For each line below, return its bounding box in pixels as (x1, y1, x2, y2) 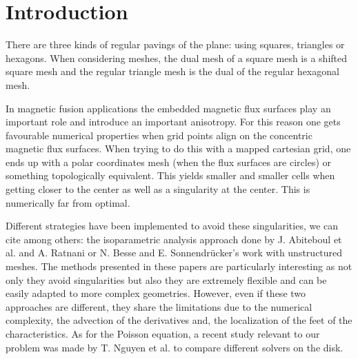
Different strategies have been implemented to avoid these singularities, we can (6, 218, 339, 233)
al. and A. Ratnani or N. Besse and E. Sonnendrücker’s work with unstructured (6, 245, 343, 260)
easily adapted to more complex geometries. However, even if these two (6, 286, 306, 300)
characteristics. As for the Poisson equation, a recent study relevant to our (6, 327, 320, 340)
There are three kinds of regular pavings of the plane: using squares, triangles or (6, 37, 345, 52)
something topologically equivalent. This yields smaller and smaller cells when (6, 168, 335, 183)
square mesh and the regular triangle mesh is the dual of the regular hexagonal (6, 64, 339, 79)
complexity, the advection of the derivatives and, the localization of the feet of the (6, 313, 352, 327)
